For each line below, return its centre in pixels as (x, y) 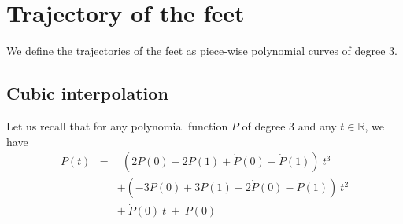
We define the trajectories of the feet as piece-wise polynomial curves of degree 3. (202, 51)
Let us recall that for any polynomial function (117, 125)
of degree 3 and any (289, 125)
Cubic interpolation (87, 93)
